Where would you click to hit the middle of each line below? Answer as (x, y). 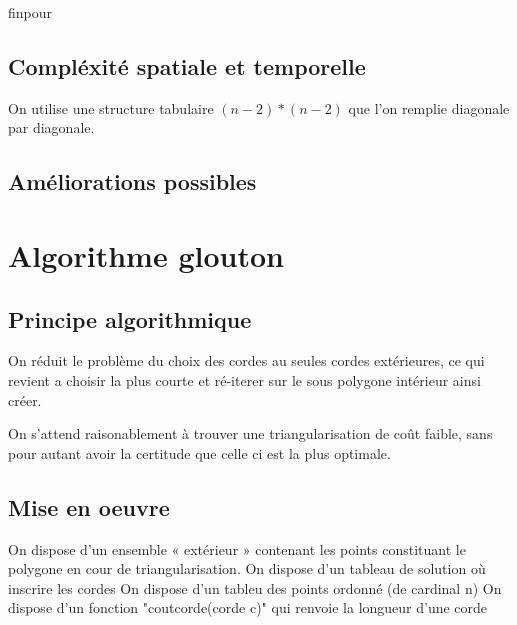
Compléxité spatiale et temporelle (187, 65)
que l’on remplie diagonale (429, 107)
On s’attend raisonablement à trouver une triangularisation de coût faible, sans (250, 433)
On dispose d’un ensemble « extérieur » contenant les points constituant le (237, 548)
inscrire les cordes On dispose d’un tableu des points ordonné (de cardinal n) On (255, 587)
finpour (30, 12)
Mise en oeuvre (89, 506)
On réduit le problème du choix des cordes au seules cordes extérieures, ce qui (246, 360)
